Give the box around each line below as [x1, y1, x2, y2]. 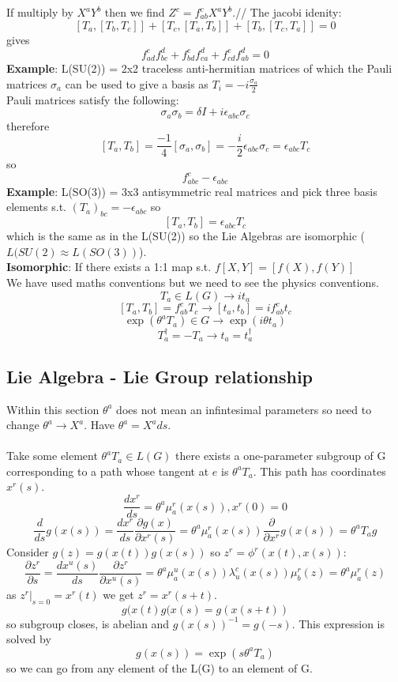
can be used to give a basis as [65, 75, 208, 92]
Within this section [6, 401, 99, 417]
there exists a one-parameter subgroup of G [175, 447, 386, 464]
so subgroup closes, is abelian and [6, 615, 170, 631]
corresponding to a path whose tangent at [6, 462, 209, 479]
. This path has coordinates [253, 462, 386, 479]
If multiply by [6, 4, 73, 20]
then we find [104, 4, 165, 20]
